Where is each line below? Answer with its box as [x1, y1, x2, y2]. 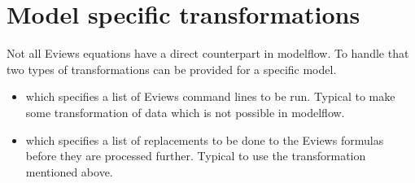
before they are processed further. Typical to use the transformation [25, 147, 366, 164]
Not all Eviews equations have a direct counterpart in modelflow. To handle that [7, 45, 409, 62]
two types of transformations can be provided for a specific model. [7, 60, 337, 77]
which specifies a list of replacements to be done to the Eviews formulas [25, 131, 384, 148]
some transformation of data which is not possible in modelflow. [25, 103, 345, 120]
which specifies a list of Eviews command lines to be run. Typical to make [25, 88, 395, 105]
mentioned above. [25, 163, 113, 180]
